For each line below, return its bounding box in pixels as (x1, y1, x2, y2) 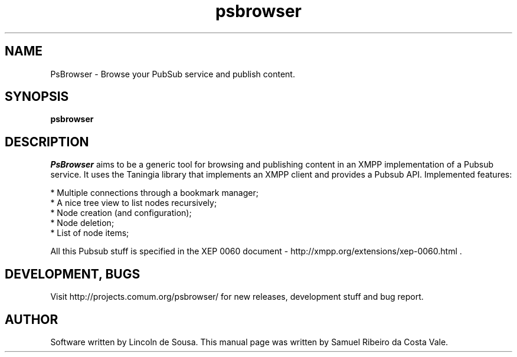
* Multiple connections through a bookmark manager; (50, 188, 258, 198)
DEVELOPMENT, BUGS (5, 266, 140, 281)
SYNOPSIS (5, 89, 69, 104)
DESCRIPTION (5, 134, 89, 149)
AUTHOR (5, 312, 58, 327)
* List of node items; (50, 228, 129, 238)
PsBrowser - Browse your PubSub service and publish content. (50, 68, 295, 79)
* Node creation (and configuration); (50, 208, 192, 218)
